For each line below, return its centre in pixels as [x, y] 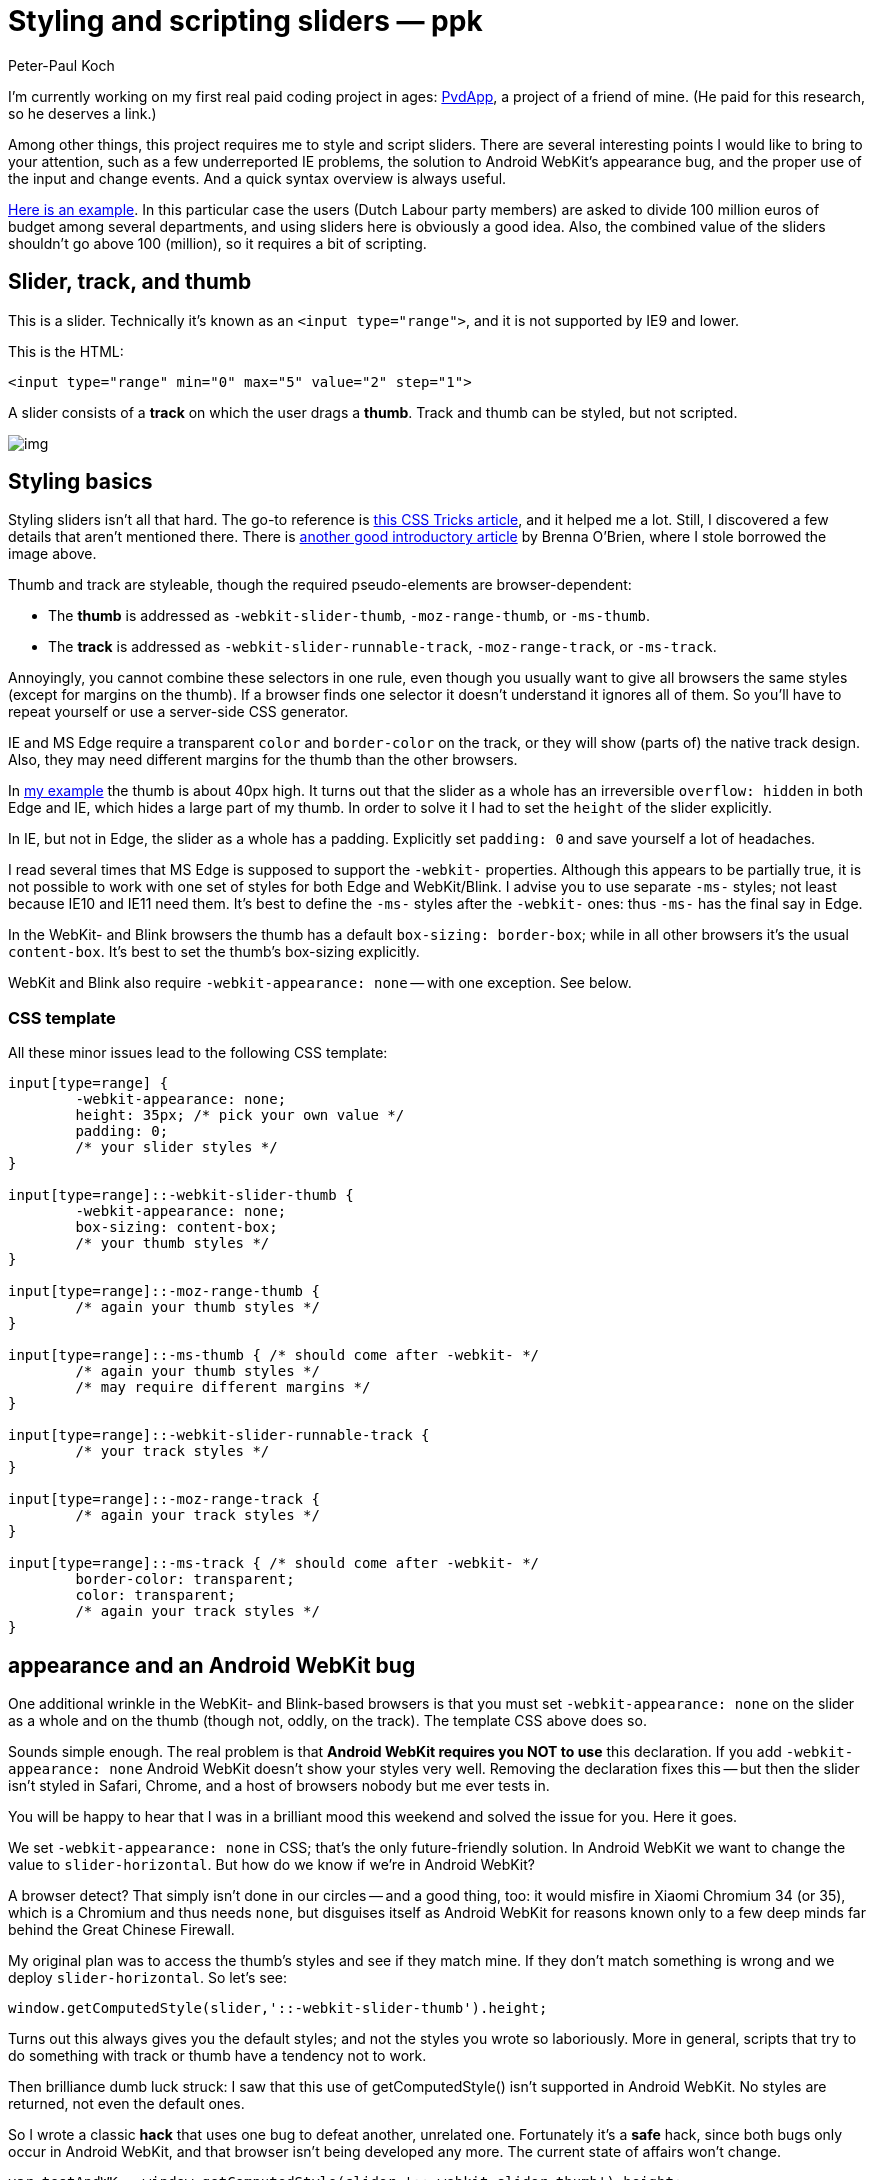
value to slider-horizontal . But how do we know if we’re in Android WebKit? [271, 1865]
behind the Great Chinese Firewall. [121, 1930]
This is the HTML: [66, 351]
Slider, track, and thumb [130, 282]
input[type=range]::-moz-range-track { [164, 1499]
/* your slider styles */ [176, 1147]
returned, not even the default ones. [126, 2104]
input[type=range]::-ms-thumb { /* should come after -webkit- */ [274, 1355]
